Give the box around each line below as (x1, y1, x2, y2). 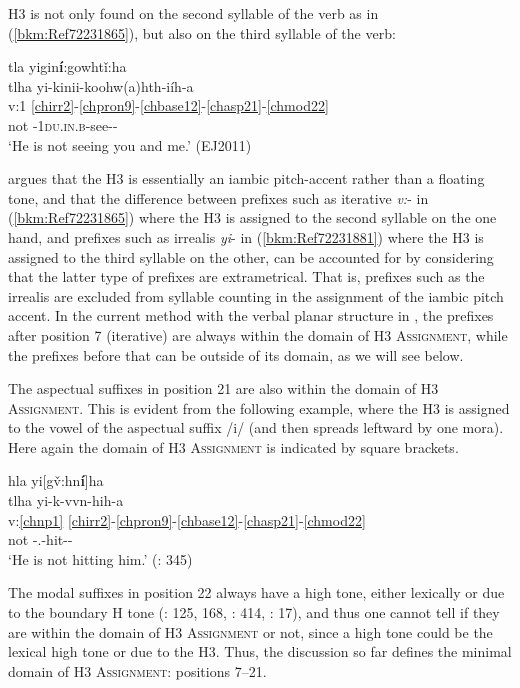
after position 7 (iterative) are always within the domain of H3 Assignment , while (8, 324, 508, 345)
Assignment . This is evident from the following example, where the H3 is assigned (8, 397, 510, 418)
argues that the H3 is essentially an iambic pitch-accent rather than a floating (8, 168, 485, 189)
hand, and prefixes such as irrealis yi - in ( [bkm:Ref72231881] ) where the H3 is (8, 226, 484, 247)
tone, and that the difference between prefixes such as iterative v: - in (8, 187, 429, 208)
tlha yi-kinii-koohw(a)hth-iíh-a (8, 75, 194, 96)
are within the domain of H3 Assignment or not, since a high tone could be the (8, 621, 493, 642)
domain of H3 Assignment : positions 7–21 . (8, 660, 267, 681)
